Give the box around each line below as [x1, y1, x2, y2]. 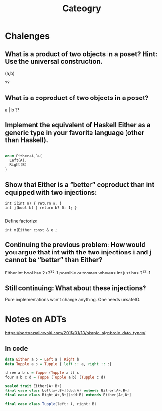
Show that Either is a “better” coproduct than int [5, 180, 155, 189]
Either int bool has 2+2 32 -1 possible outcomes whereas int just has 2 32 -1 [5, 269, 151, 275]
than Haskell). [5, 136, 49, 144]
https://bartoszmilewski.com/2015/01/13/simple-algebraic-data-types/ [5, 330, 146, 336]
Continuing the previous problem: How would [5, 241, 145, 249]
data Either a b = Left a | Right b [5, 357, 79, 362]
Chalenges [5, 30, 50, 41]
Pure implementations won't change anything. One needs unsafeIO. [5, 297, 141, 303]
